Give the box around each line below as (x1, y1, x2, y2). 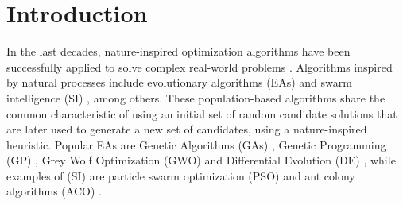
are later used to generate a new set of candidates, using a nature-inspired (6, 121, 367, 137)
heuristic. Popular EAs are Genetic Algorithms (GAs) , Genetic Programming (6, 136, 386, 153)
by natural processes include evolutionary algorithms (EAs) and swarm (6, 74, 352, 91)
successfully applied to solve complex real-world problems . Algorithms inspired (6, 58, 393, 75)
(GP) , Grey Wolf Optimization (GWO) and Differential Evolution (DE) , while (6, 152, 396, 168)
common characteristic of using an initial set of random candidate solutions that (6, 105, 397, 122)
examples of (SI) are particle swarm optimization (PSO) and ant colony (6, 167, 355, 184)
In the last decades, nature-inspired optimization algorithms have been (6, 43, 351, 60)
